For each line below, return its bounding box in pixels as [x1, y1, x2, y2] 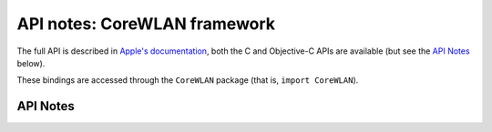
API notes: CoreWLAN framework [16, 14, 276, 34]
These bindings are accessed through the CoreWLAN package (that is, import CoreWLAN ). [16, 75, 359, 86]
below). [16, 57, 46, 68]
